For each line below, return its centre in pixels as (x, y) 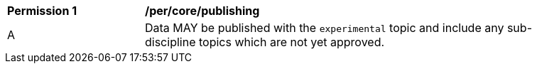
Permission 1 (42, 11)
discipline (170, 42)
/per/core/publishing (202, 11)
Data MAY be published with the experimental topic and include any (325, 28)
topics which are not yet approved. (292, 42)
